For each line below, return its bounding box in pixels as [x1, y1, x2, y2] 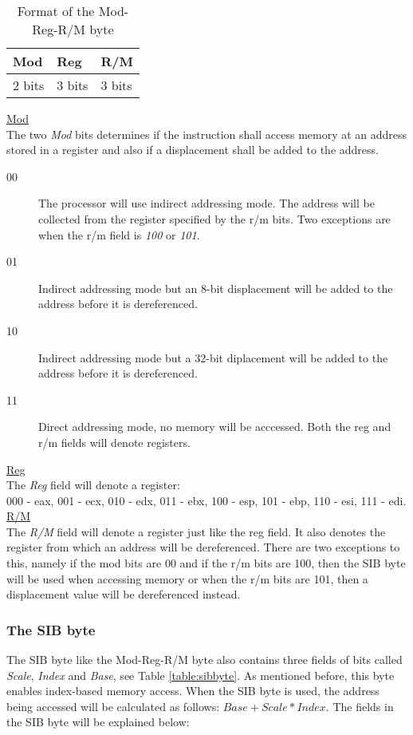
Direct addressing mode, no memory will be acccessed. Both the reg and [38, 418, 391, 435]
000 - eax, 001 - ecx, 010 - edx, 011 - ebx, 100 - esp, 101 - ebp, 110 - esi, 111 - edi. [6, 492, 407, 508]
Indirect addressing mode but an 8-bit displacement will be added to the [38, 279, 393, 296]
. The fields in [325, 697, 394, 714]
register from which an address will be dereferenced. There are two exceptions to [6, 539, 400, 555]
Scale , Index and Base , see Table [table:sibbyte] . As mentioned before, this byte [6, 666, 395, 683]
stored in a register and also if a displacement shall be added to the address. [6, 141, 379, 158]
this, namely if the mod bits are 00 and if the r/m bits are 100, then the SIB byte [6, 555, 406, 571]
